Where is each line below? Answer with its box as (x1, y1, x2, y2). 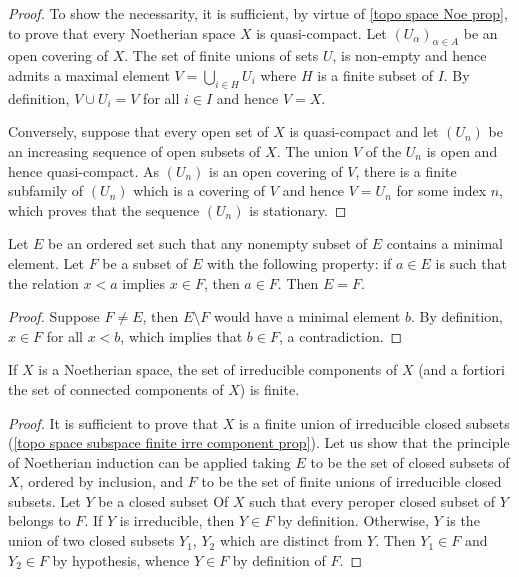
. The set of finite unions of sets (124, 45, 319, 66)
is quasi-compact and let (289, 121, 439, 142)
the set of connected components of (8, 378, 224, 399)
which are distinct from (219, 530, 363, 551)
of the (365, 140, 402, 161)
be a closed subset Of (98, 490, 229, 511)
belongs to (8, 510, 71, 531)
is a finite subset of (317, 64, 433, 85)
